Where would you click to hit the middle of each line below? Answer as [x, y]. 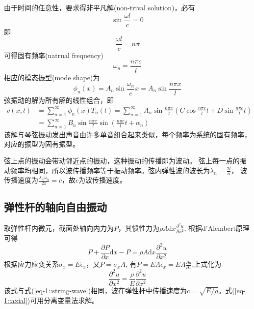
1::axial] [16, 300]
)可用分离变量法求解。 [63, 300]
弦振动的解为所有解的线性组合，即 [59, 100]
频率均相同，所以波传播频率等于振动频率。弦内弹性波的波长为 [110, 170]
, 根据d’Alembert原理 [217, 228]
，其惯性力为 [139, 228]
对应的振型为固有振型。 [42, 144]
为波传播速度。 [103, 180]
